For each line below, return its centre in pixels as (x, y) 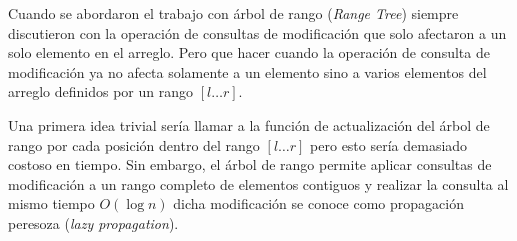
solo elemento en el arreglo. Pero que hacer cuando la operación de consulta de (249, 52)
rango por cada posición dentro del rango (134, 144)
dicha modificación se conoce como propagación (318, 203)
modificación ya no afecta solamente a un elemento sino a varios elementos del (247, 71)
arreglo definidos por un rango (100, 91)
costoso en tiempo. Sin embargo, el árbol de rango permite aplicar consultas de (250, 164)
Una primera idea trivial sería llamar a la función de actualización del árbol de (249, 124)
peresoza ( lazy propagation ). (93, 222)
